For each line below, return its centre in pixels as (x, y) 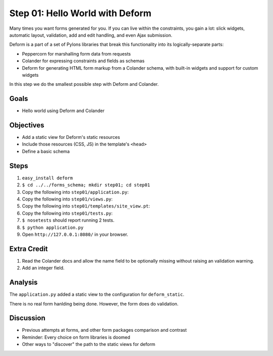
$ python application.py (53, 227)
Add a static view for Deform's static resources (71, 137)
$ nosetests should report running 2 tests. (68, 220)
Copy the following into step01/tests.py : (67, 213)
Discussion (27, 318)
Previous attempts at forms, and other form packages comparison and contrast (104, 330)
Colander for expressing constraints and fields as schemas (83, 61)
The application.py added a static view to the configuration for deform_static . (97, 294)
